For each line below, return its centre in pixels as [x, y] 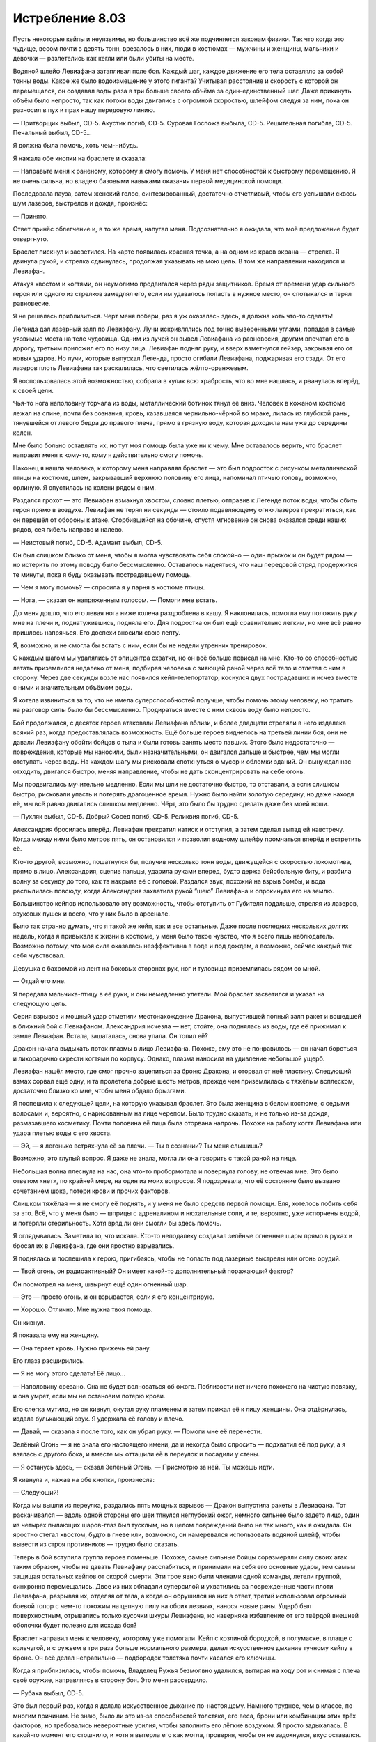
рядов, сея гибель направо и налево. [68, 530]
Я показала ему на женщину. [56, 1335]
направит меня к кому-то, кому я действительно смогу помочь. [108, 455]
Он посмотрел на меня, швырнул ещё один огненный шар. [100, 1284]
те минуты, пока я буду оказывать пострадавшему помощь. [102, 574]
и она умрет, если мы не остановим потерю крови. [89, 1396]
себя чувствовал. [39, 955]
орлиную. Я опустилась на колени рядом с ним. [85, 487]
